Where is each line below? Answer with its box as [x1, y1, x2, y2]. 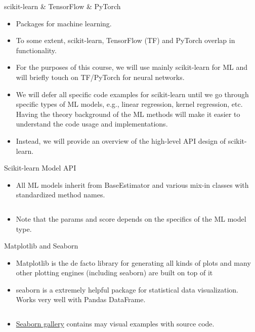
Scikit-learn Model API [4, 162, 76, 173]
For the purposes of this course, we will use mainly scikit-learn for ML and [16, 62, 248, 72]
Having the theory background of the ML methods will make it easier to [16, 108, 240, 119]
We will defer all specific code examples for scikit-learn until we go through [16, 89, 249, 99]
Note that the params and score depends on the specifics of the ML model [16, 213, 246, 224]
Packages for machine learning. [16, 18, 112, 28]
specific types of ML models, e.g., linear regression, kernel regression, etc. [16, 99, 243, 109]
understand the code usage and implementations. [16, 118, 168, 129]
